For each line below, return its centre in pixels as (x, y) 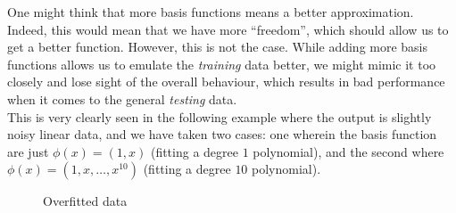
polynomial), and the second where (348, 151)
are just (28, 151)
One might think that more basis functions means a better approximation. (211, 12)
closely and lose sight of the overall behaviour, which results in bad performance (226, 82)
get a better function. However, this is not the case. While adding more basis (218, 47)
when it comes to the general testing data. (122, 98)
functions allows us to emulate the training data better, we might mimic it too (222, 64)
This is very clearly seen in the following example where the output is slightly (220, 116)
